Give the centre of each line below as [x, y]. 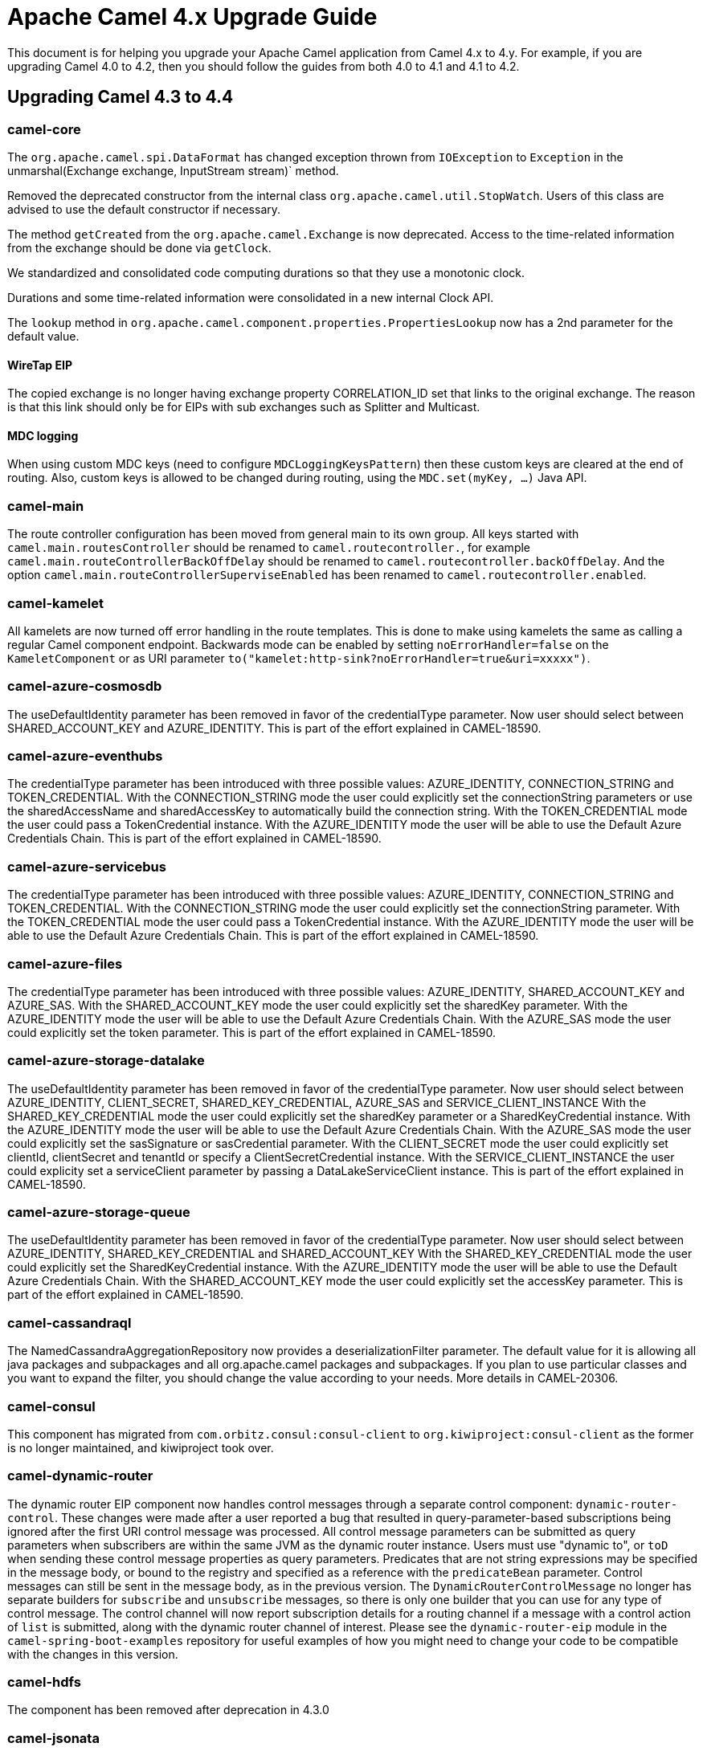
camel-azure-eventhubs [85, 756]
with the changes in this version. [93, 1654]
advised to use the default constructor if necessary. [144, 209]
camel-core [44, 129]
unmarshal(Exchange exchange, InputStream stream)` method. [173, 170]
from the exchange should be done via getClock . [139, 247]
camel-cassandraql [69, 1322]
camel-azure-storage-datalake [106, 1061]
